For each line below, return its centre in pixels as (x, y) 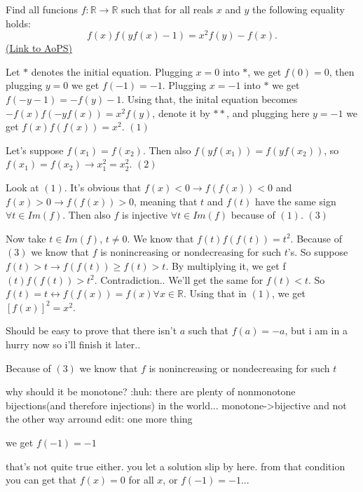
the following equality (299, 9)
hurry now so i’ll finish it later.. (73, 344)
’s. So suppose (318, 252)
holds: (18, 23)
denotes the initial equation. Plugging (112, 71)
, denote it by (181, 112)
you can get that (41, 480)
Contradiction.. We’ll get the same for (182, 279)
